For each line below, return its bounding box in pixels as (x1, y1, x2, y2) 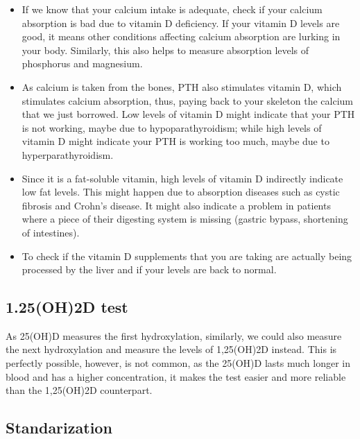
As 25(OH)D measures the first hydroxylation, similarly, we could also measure (6, 328, 342, 343)
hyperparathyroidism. (22, 147, 114, 162)
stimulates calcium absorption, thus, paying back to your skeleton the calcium (22, 93, 354, 107)
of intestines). (22, 225, 80, 239)
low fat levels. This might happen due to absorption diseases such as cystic (22, 184, 340, 199)
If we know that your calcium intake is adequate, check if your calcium (22, 2, 323, 16)
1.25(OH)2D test (6, 296, 128, 318)
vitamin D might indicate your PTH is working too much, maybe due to (22, 134, 329, 148)
